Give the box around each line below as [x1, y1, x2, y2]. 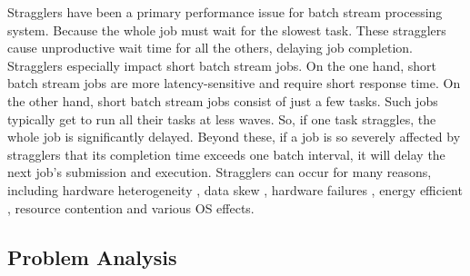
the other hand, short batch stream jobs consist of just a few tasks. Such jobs [7, 91, 438, 110]
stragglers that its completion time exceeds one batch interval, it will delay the [7, 144, 445, 163]
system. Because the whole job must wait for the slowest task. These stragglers [7, 20, 446, 39]
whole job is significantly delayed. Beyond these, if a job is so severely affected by [7, 127, 461, 146]
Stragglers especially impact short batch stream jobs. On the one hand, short [7, 55, 436, 74]
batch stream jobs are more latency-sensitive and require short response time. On [7, 74, 461, 93]
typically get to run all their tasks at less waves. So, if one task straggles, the [7, 109, 436, 128]
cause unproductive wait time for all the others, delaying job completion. [7, 38, 413, 57]
